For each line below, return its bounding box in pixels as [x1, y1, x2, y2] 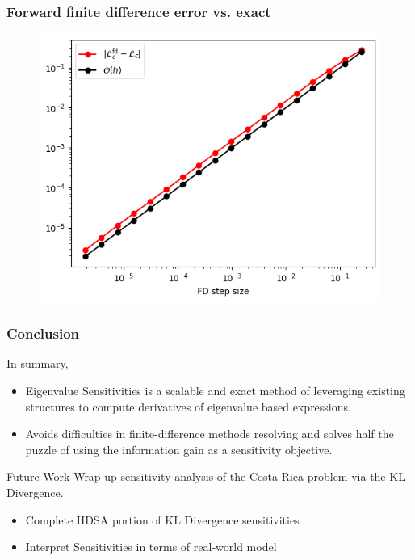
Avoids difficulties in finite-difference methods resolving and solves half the [25, 425, 394, 442]
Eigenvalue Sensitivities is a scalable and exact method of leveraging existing [25, 382, 405, 399]
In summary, [6, 355, 69, 372]
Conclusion [6, 323, 79, 343]
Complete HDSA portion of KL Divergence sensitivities [25, 511, 300, 528]
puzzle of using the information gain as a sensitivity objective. [25, 440, 333, 457]
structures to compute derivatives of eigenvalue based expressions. [25, 398, 351, 415]
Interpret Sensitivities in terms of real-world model [25, 538, 277, 555]
